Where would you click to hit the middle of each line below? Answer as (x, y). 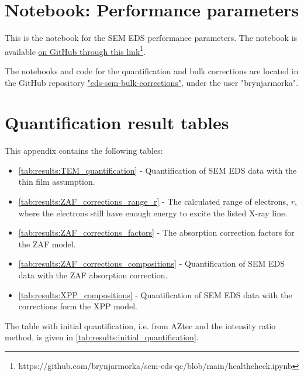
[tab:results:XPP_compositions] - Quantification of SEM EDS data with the (155, 294)
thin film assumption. (57, 182)
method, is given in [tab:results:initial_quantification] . (102, 337)
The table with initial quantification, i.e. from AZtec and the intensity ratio (140, 325)
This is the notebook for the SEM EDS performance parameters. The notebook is (151, 38)
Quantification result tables (117, 123)
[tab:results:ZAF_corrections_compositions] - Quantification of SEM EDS (151, 263)
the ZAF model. (47, 244)
